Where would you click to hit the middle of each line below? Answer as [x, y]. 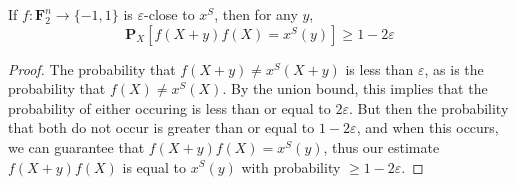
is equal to [154, 166]
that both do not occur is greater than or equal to [161, 127]
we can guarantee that [76, 146]
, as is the [454, 68]
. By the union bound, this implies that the [355, 88]
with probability [291, 166]
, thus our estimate [381, 146]
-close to [169, 14]
